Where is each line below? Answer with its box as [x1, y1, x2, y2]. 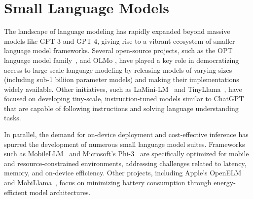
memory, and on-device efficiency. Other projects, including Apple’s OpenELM [4, 168, 242, 178]
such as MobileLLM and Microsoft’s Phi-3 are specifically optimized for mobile [4, 148, 249, 159]
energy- [214, 177, 236, 188]
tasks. [4, 113, 21, 123]
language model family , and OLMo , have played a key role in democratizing [4, 55, 239, 65]
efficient [4, 187, 28, 197]
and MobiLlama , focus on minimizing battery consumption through [4, 177, 212, 188]
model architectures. [29, 187, 91, 197]
